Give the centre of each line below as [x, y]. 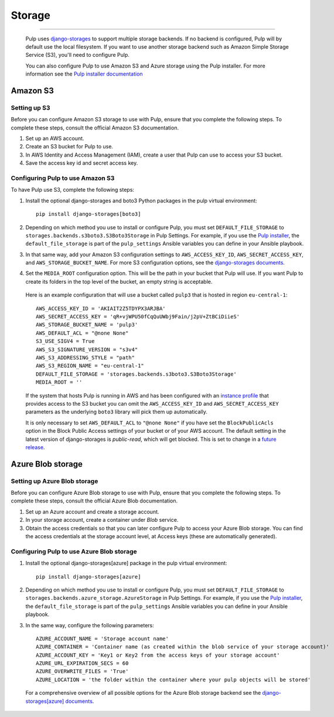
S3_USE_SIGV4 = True [65, 341]
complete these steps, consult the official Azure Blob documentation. [94, 501]
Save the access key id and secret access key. [82, 163]
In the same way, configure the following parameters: [90, 625]
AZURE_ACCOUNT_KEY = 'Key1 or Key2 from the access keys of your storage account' [158, 655]
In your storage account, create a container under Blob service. [102, 520]
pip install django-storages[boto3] [88, 214]
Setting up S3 [30, 107]
